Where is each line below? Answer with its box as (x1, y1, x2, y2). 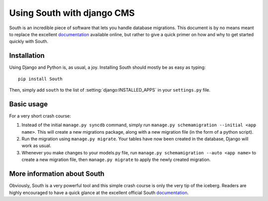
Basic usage (9, 100, 48, 108)
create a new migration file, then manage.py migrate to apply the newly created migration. (21, 156, 211, 163)
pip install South (18, 76, 63, 82)
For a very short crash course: (9, 113, 71, 119)
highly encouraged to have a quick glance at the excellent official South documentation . (9, 190, 189, 196)
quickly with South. (9, 39, 49, 45)
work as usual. (21, 143, 52, 149)
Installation (9, 51, 45, 60)
